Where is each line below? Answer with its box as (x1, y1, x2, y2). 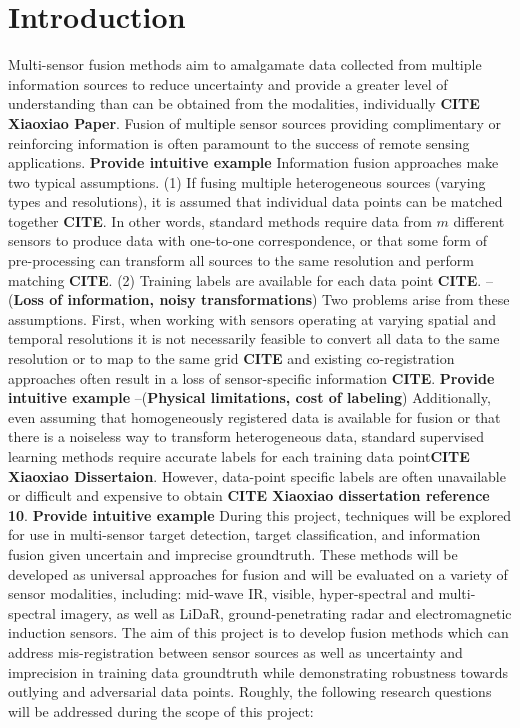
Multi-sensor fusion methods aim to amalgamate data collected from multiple (8, 54, 482, 75)
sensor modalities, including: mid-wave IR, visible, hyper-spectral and (8, 583, 434, 604)
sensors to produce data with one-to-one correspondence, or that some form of (8, 230, 487, 251)
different (453, 210, 505, 231)
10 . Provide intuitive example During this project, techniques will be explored (8, 504, 512, 525)
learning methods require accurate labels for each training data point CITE (8, 446, 470, 466)
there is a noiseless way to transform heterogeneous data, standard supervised (8, 426, 485, 447)
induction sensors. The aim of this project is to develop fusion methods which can (8, 622, 509, 643)
